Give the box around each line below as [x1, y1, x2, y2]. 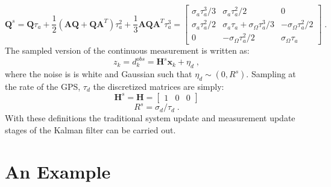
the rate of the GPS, [5, 80, 81, 93]
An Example [5, 159, 111, 183]
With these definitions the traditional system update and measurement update [5, 112, 295, 124]
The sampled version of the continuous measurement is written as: [5, 44, 250, 57]
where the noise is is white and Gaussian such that [5, 68, 192, 80]
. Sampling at [246, 68, 296, 80]
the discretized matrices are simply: [93, 80, 224, 93]
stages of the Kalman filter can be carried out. [5, 123, 176, 136]
